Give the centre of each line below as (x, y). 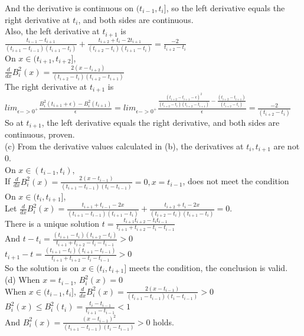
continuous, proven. (40, 134)
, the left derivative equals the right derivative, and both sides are (161, 122)
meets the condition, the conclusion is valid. (208, 267)
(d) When (22, 280)
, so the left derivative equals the (225, 8)
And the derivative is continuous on (69, 8)
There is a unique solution (52, 223)
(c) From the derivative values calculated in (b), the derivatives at (124, 146)
